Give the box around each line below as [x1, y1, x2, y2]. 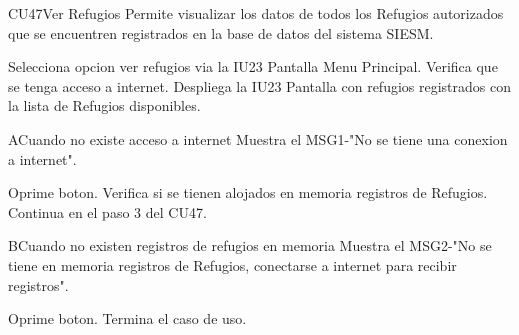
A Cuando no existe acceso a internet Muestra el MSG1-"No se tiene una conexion [8, 128, 508, 149]
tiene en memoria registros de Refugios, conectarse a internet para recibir [8, 254, 457, 275]
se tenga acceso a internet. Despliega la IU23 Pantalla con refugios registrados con [8, 75, 512, 96]
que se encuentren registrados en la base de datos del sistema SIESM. [8, 22, 434, 43]
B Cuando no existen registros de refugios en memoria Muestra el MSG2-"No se [8, 235, 492, 256]
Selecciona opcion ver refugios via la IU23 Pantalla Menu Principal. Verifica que [8, 56, 498, 77]
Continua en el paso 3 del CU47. [8, 201, 207, 222]
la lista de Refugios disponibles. [8, 95, 201, 116]
